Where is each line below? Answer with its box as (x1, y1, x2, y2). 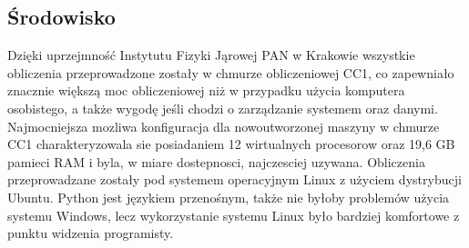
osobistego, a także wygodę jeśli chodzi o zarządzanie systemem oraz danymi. (7, 98, 438, 117)
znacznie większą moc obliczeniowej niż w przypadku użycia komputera (7, 81, 405, 100)
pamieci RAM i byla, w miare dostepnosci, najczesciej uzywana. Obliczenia (7, 152, 425, 171)
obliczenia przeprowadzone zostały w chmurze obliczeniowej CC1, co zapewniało (7, 63, 454, 82)
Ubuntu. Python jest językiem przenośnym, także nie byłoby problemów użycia (7, 187, 450, 206)
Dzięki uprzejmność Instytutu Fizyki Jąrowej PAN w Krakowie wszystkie (7, 45, 415, 64)
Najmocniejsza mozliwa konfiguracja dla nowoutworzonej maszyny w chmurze (7, 116, 440, 135)
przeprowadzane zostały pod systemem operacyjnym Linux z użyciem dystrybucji (7, 170, 462, 189)
